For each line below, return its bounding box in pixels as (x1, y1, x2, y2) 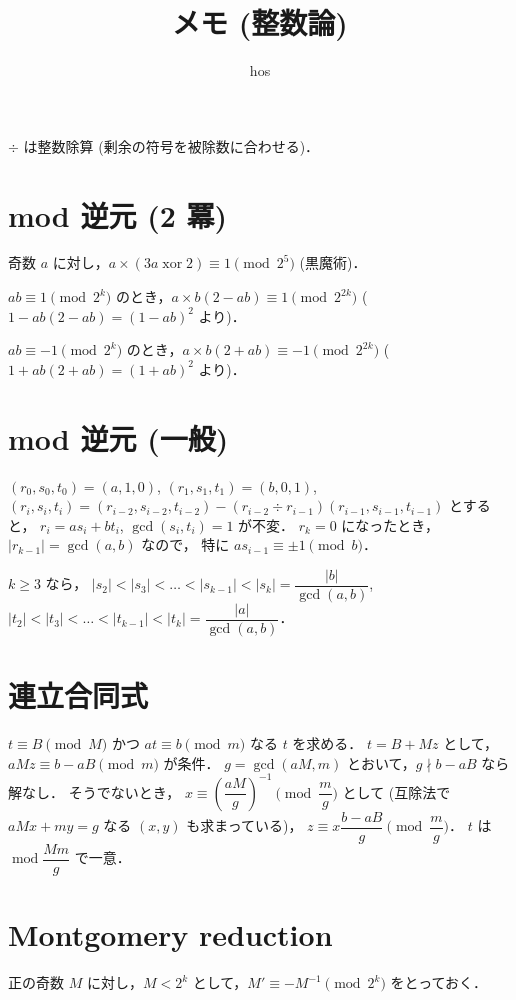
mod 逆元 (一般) (8, 417, 229, 458)
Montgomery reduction (8, 914, 333, 955)
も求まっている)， (186, 815, 303, 836)
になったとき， (341, 514, 439, 535)
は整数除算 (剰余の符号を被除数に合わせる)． (23, 135, 320, 156)
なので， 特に (141, 534, 230, 555)
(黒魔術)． (299, 252, 367, 273)
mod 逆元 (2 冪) (8, 194, 228, 235)
